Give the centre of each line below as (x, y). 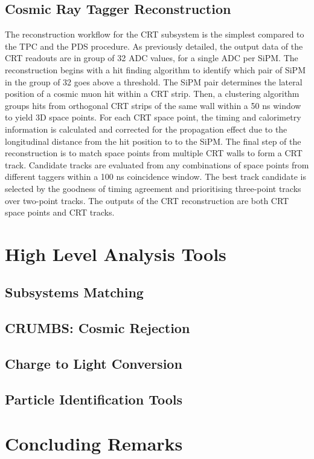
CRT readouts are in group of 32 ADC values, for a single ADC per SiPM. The (152, 58)
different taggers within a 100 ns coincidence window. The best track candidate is (155, 177)
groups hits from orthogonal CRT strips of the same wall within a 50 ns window (153, 105)
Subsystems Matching (74, 292)
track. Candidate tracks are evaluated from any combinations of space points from (157, 164)
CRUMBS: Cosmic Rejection (98, 328)
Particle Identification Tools (94, 399)
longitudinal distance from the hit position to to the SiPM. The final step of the (153, 141)
